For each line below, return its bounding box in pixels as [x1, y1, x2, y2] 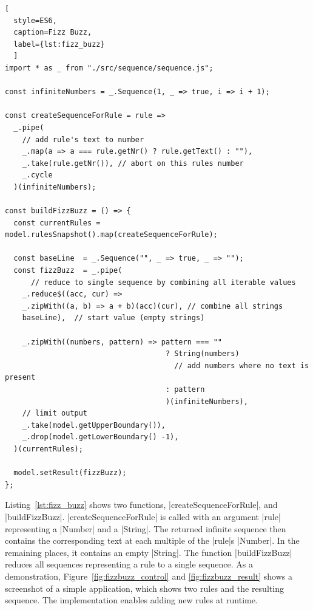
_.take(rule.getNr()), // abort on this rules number [22, 159, 244, 168]
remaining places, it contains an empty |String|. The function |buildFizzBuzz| [5, 546, 292, 558]
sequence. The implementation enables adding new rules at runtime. [5, 594, 258, 606]
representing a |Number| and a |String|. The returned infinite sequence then [5, 522, 286, 535]
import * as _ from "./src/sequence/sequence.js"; [5, 63, 214, 72]
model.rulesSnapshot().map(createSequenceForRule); [5, 230, 218, 239]
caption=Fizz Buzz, [13, 28, 92, 37]
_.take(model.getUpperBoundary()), [22, 420, 166, 430]
